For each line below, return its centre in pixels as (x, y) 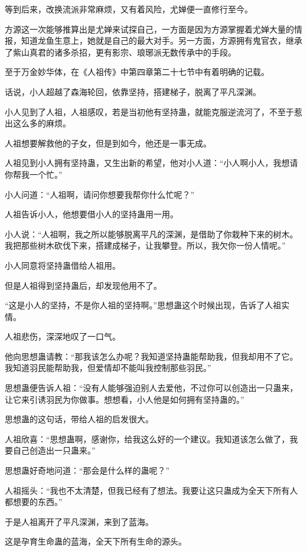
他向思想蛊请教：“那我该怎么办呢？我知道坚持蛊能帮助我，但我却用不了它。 (151, 356)
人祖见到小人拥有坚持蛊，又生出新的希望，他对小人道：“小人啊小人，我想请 (151, 163)
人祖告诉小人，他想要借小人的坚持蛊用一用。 (92, 214)
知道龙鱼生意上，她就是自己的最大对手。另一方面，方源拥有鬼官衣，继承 (161, 40)
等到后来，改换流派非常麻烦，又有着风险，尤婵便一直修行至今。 (129, 9)
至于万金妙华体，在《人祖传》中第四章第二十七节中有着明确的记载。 (137, 72)
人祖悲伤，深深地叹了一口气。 (63, 336)
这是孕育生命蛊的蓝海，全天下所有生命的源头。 (96, 541)
